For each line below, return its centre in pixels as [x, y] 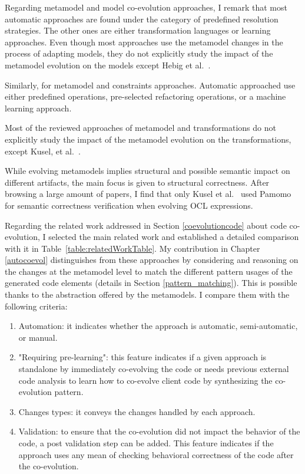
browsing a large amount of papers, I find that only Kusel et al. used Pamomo [148, 194]
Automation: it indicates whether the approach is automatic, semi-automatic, [158, 326]
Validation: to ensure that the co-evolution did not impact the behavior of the [159, 431]
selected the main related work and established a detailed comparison [174, 237]
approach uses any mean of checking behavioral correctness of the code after [156, 454]
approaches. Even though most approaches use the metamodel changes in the [144, 42]
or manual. [38, 337]
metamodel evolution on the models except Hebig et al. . [108, 65]
